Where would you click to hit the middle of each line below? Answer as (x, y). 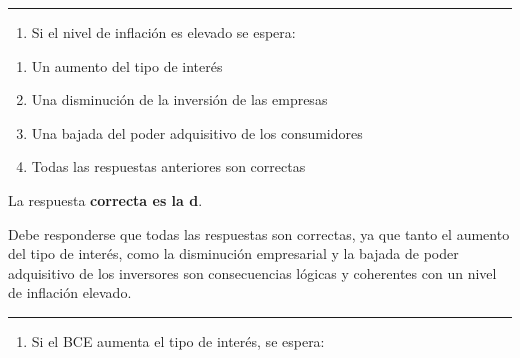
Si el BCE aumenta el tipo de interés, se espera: (178, 340)
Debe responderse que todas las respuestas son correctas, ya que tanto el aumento (259, 233)
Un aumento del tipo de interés (127, 65)
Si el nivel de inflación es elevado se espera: (163, 32)
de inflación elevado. (70, 292)
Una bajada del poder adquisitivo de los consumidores (197, 132)
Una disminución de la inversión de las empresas (179, 99)
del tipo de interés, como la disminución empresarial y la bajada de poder (233, 253)
